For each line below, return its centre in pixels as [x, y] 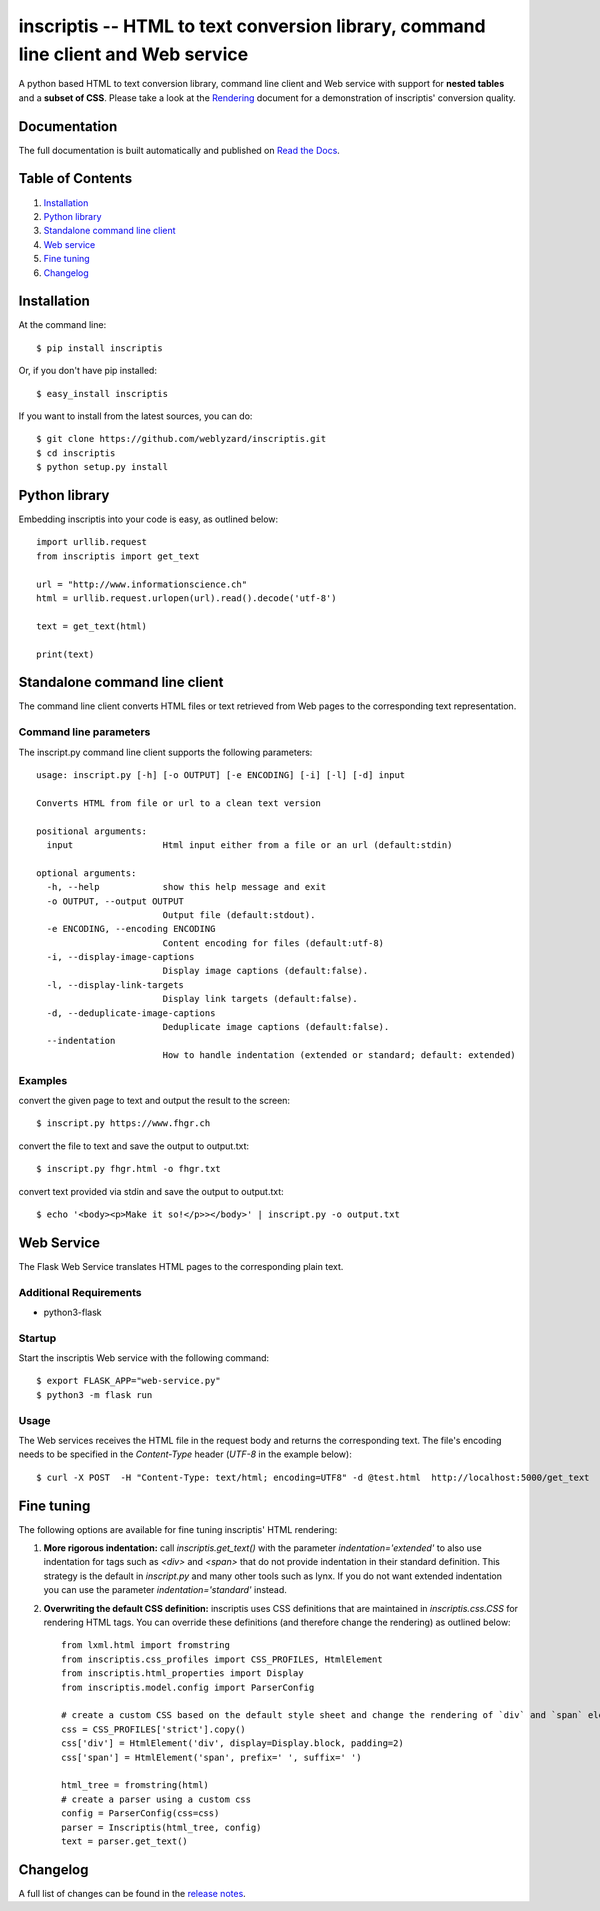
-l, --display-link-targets [115, 984]
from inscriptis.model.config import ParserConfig [188, 1687]
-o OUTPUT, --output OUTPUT [115, 901]
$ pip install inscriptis [100, 348]
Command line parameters [84, 732]
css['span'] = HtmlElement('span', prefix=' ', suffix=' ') [211, 1757]
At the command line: [62, 325]
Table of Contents [75, 178]
